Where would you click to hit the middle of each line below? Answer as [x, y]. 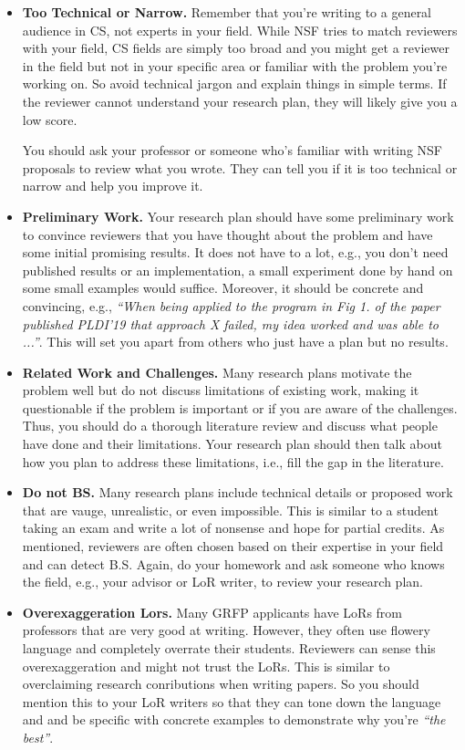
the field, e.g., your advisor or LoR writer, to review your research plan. [222, 582]
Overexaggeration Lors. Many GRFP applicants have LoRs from [212, 612]
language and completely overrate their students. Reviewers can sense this [229, 648]
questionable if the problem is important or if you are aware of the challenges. [240, 407]
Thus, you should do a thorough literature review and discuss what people [230, 426]
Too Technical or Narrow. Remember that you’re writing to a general [227, 12]
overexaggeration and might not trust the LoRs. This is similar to [206, 666]
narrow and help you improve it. [113, 186]
